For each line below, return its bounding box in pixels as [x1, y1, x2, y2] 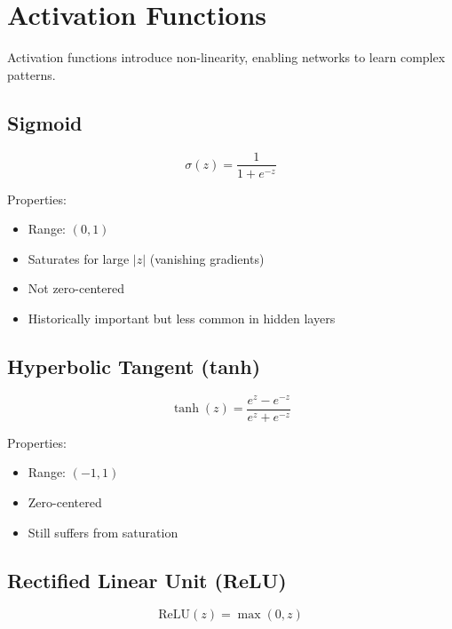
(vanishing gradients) [149, 249, 265, 267]
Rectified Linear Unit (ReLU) [7, 566, 287, 593]
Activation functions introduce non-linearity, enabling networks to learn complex [7, 48, 446, 67]
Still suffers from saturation [28, 522, 178, 541]
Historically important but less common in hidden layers [28, 308, 336, 327]
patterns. [7, 65, 56, 84]
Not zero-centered [28, 279, 124, 298]
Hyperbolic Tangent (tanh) [7, 352, 261, 379]
